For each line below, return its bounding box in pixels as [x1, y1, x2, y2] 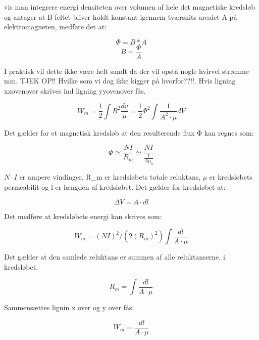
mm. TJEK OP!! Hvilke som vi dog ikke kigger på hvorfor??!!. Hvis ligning [4, 75, 236, 86]
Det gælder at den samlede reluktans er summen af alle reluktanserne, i [4, 251, 225, 262]
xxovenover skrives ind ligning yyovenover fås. [4, 86, 146, 96]
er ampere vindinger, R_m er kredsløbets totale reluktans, [19, 172, 201, 182]
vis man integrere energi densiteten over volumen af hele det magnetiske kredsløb [4, 2, 255, 12]
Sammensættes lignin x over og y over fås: [4, 302, 134, 313]
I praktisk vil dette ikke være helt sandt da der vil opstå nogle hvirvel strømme [4, 65, 249, 76]
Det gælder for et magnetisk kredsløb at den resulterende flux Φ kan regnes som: [4, 127, 254, 138]
